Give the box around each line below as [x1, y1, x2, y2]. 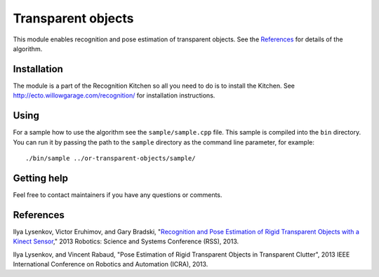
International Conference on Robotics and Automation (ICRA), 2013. [13, 259, 208, 268]
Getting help [13, 172, 68, 184]
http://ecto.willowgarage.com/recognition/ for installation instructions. [13, 91, 215, 100]
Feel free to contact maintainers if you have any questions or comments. [13, 190, 222, 199]
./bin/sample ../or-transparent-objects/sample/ [25, 154, 196, 162]
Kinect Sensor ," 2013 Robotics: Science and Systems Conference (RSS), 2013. [13, 237, 239, 245]
